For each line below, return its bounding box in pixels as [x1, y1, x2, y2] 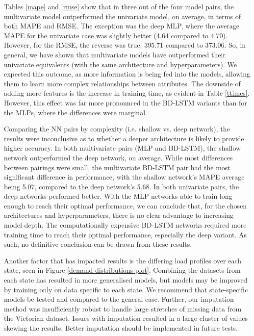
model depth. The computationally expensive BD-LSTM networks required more [4, 220, 247, 230]
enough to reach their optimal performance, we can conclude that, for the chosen [4, 200, 247, 210]
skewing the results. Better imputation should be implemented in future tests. [4, 323, 238, 333]
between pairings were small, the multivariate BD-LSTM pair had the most [4, 162, 230, 172]
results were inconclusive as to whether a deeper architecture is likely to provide [4, 133, 244, 143]
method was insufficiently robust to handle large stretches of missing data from [4, 303, 242, 313]
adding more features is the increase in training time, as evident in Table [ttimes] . [4, 88, 250, 98]
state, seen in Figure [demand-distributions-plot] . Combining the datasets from [4, 265, 241, 275]
